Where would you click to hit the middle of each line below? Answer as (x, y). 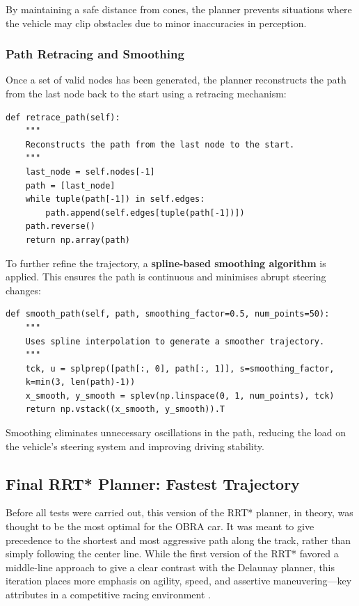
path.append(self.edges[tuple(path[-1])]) (145, 213)
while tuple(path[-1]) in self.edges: (115, 199)
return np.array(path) (78, 240)
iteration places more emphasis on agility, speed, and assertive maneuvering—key (179, 581)
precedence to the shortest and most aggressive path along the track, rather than (178, 540)
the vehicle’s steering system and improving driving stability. (135, 446)
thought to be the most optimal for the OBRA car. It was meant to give (160, 526)
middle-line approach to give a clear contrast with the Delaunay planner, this (170, 567)
